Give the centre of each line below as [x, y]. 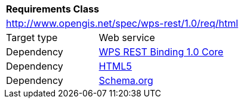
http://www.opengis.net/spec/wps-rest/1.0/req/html [122, 23]
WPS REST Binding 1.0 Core [161, 52]
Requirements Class [53, 9]
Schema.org [126, 80]
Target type [32, 38]
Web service [127, 38]
